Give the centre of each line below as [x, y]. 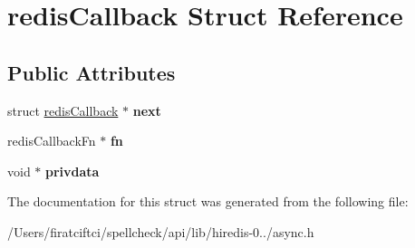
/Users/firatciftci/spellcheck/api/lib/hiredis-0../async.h [161, 231]
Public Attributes [92, 72]
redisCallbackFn [52, 141]
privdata [72, 171]
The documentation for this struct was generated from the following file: [208, 201]
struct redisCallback [63, 110]
